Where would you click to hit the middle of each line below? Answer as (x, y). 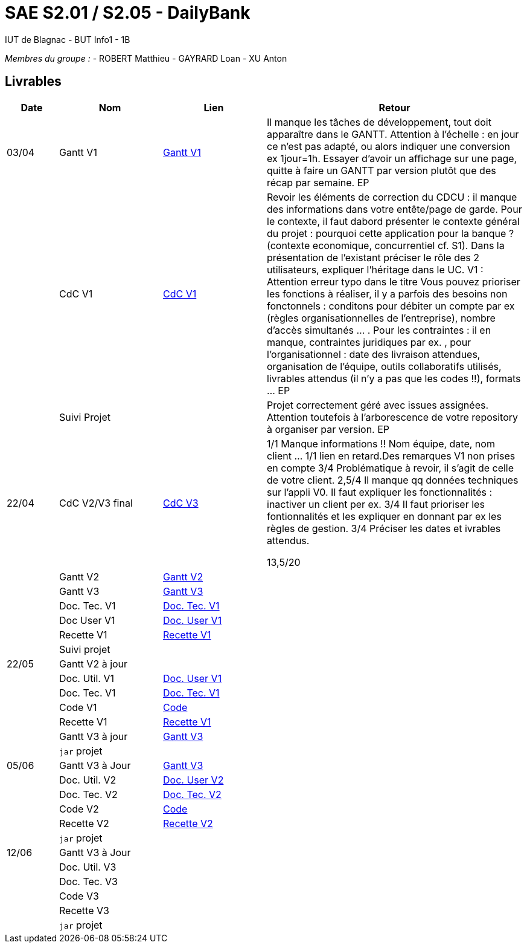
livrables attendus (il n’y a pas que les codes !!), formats (394, 378)
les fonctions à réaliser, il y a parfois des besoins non (387, 294)
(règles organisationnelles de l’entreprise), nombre (381, 318)
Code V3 (79, 896)
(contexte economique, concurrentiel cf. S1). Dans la (386, 245)
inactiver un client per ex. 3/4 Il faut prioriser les (376, 504)
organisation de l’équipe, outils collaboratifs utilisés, (384, 366)
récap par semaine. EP (318, 182)
